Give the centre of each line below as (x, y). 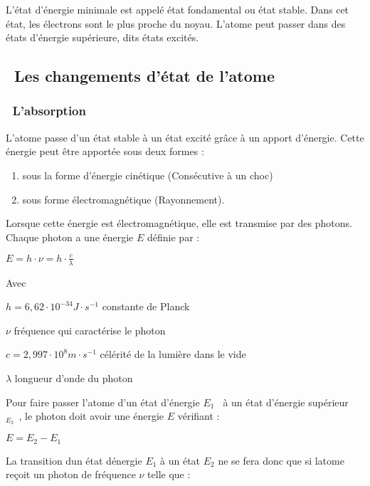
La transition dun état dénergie (74, 460)
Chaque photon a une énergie (70, 237)
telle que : (169, 474)
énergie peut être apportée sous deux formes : (105, 151)
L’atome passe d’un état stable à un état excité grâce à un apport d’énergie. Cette (185, 137)
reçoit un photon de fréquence (71, 474)
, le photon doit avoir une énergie (91, 416)
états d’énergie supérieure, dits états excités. (102, 37)
